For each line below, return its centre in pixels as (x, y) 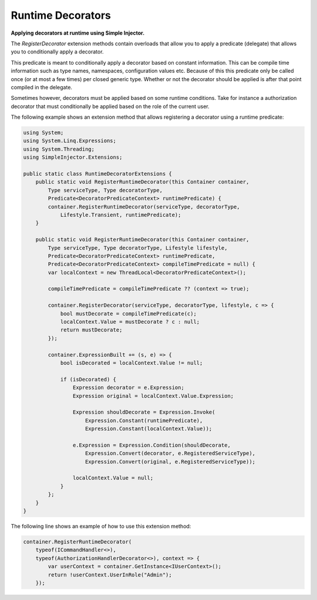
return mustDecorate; (91, 330)
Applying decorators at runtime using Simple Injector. (78, 33)
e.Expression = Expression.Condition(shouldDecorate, (152, 445)
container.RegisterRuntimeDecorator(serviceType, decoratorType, (144, 207)
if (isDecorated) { (88, 379)
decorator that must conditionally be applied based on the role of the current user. (110, 106)
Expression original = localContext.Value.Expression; (153, 396)
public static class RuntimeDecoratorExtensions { (98, 174)
